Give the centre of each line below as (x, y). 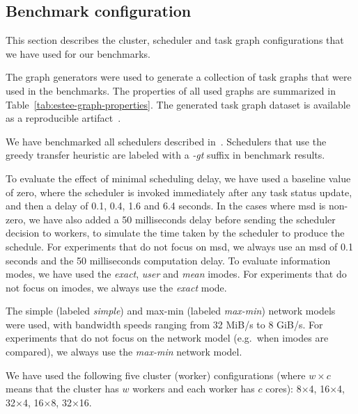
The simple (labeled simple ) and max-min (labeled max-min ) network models (171, 311)
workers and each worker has (194, 389)
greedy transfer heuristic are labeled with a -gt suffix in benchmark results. (165, 155)
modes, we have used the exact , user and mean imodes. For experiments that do (176, 274)
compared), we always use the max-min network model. (124, 352)
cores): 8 (283, 389)
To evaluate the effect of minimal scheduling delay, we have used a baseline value (178, 178)
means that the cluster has (62, 389)
